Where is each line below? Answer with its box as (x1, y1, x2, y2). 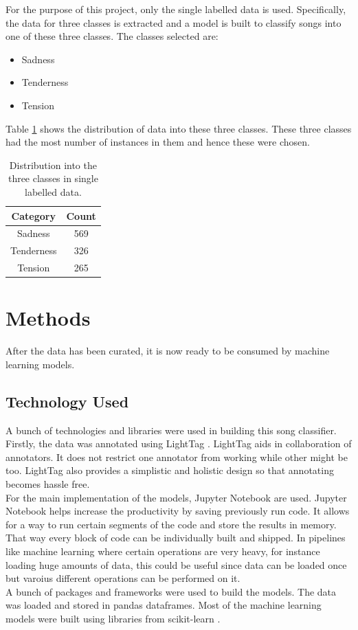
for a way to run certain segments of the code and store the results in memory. (5, 517, 337, 531)
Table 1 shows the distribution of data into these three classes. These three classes (5, 121, 352, 135)
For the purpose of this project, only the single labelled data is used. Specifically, (5, 2, 346, 16)
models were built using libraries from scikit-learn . (5, 611, 221, 625)
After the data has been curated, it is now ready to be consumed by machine (5, 344, 330, 358)
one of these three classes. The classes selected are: (5, 29, 219, 43)
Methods (5, 304, 91, 332)
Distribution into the (9, 157, 97, 172)
